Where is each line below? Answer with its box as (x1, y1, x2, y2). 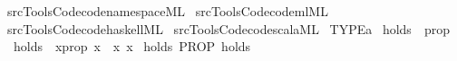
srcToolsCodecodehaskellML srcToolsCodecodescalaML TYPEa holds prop (6, 19, 450, 38)
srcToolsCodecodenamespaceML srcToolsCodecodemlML (6, 2, 328, 20)
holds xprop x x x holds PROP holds (13, 37, 251, 56)
